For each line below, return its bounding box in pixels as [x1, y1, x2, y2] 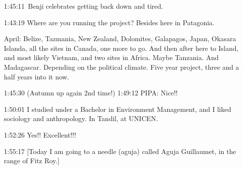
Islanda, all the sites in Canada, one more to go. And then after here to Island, [4, 43, 239, 53]
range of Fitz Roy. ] [4, 155, 60, 166]
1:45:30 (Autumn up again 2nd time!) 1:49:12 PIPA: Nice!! [4, 88, 178, 98]
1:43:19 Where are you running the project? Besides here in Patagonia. [4, 17, 214, 27]
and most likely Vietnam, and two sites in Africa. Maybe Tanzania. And [4, 52, 219, 62]
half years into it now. [4, 71, 69, 81]
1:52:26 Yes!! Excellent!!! [4, 129, 76, 139]
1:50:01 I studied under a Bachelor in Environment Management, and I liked [4, 104, 231, 114]
